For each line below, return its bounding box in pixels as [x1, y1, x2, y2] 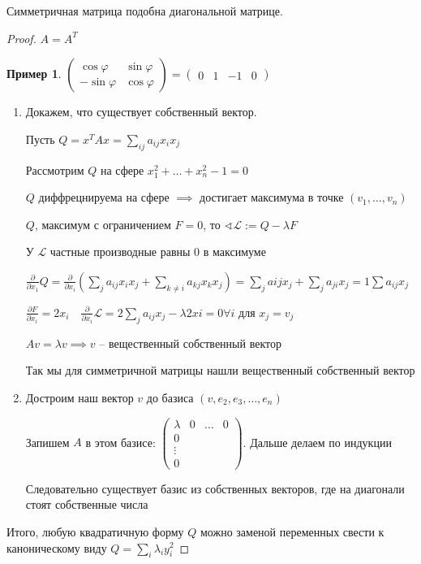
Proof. [6, 29, 37, 46]
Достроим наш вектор [25, 388, 134, 406]
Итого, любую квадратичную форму [6, 523, 184, 540]
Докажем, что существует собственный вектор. [25, 103, 257, 120]
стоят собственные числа [25, 496, 148, 513]
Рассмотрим [25, 161, 84, 178]
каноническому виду [6, 539, 107, 556]
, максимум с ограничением [34, 215, 171, 232]
